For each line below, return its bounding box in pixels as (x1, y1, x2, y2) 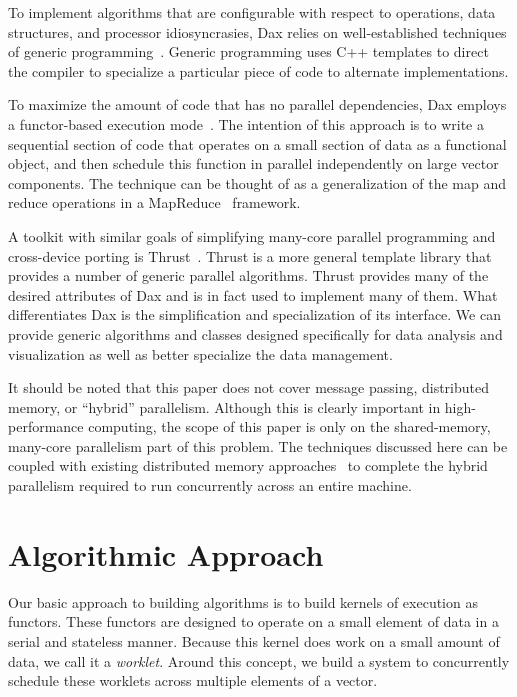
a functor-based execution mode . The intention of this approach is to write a (8, 113, 484, 134)
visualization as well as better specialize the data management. (8, 343, 393, 364)
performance (8, 416, 84, 437)
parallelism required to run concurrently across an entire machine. (8, 475, 412, 496)
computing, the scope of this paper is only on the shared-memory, (88, 416, 491, 437)
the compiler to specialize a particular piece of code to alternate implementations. (8, 60, 509, 81)
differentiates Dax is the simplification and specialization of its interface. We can (8, 304, 501, 325)
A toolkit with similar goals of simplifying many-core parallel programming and (8, 225, 496, 246)
